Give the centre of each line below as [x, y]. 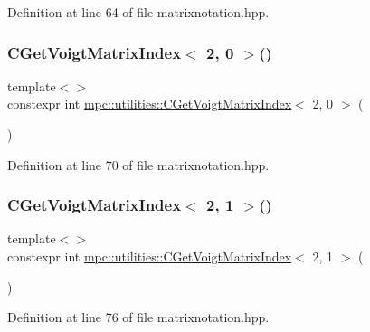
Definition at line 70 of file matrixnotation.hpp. [138, 164]
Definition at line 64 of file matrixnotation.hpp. [138, 12]
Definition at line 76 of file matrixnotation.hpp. [138, 317]
